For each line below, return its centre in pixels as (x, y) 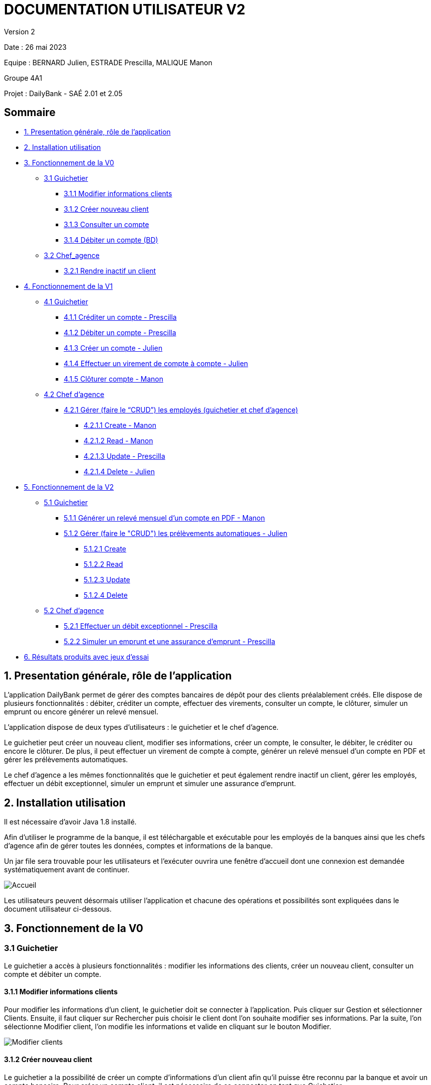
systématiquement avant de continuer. (67, 870)
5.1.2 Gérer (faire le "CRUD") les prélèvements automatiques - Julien (176, 533)
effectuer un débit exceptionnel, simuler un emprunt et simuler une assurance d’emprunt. (150, 784)
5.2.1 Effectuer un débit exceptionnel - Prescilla (141, 626)
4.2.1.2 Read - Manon (118, 440)
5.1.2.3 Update (107, 579)
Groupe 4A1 (23, 78)
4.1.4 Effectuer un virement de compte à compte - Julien (156, 363)
